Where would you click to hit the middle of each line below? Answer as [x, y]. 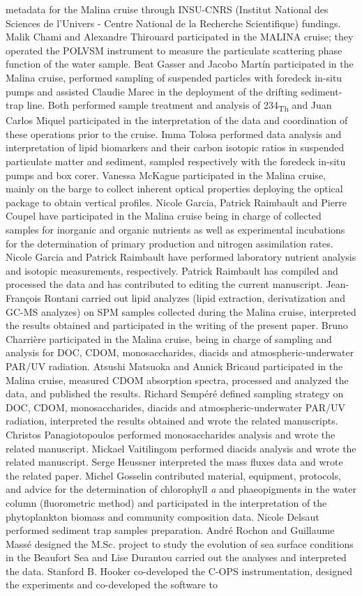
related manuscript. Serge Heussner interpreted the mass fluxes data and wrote [174, 462]
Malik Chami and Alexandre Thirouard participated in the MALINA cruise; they [180, 37]
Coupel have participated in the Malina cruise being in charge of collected [164, 216]
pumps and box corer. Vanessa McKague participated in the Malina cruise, [166, 175]
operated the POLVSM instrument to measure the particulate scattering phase [174, 50]
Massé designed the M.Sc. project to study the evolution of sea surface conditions [180, 543]
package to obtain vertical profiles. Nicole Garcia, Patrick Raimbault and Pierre [176, 202]
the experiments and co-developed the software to [112, 584]
